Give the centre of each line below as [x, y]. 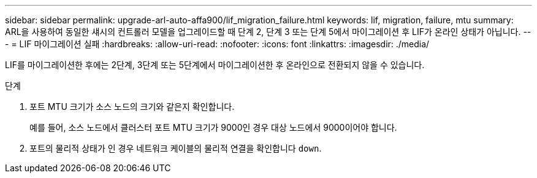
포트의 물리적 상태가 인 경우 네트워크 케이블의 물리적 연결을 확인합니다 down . [176, 148]
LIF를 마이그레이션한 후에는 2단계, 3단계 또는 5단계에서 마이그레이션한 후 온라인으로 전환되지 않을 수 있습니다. [215, 65]
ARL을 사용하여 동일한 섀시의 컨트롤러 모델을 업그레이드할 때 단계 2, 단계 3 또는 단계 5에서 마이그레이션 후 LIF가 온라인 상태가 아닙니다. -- [268, 32]
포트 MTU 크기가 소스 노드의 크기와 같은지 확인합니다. [132, 106]
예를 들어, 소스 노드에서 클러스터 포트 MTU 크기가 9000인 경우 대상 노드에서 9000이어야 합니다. [213, 127]
